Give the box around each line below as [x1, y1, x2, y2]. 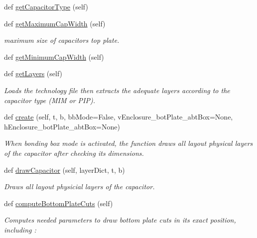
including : [4, 224, 36, 235]
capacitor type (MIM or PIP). [4, 95, 96, 105]
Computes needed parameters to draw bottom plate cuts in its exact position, [4, 215, 236, 225]
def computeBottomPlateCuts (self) [4, 198, 113, 208]
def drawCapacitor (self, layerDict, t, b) [4, 164, 125, 175]
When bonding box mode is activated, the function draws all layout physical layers [4, 138, 253, 148]
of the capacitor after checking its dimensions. [4, 147, 144, 158]
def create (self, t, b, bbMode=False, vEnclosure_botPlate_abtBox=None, [4, 112, 233, 122]
